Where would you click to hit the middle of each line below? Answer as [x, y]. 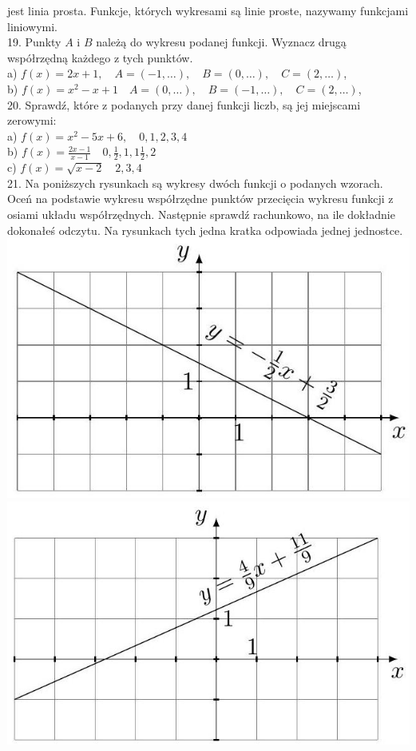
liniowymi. [33, 26]
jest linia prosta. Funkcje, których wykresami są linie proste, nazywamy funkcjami [208, 10]
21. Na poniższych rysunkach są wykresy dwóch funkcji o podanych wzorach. [195, 183]
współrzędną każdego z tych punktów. [100, 57]
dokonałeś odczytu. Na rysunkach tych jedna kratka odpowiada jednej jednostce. [205, 230]
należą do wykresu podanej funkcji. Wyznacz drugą [221, 42]
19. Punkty [34, 42]
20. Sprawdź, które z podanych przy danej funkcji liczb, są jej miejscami [184, 104]
